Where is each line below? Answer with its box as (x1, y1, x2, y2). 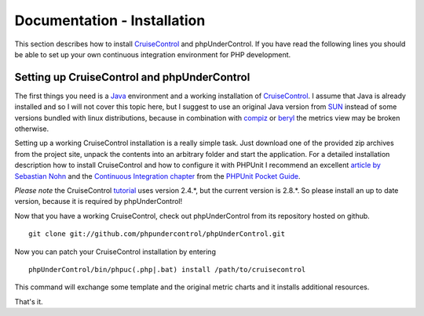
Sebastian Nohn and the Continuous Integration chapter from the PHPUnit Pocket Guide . (14, 171, 301, 180)
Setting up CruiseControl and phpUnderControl (14, 71, 250, 84)
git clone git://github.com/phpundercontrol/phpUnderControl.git (28, 230, 286, 238)
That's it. (14, 296, 43, 306)
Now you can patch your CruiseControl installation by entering (14, 247, 216, 256)
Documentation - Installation (14, 12, 206, 29)
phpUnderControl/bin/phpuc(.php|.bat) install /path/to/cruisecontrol (28, 265, 306, 274)
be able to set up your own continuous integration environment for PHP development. (14, 49, 291, 59)
